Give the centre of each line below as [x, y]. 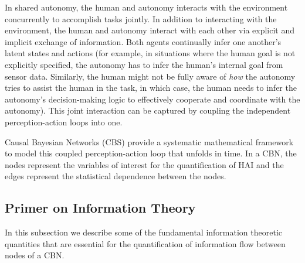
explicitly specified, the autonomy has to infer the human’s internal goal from [144, 64]
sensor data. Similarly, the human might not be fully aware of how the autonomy [150, 76]
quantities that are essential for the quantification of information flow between [145, 243]
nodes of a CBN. [35, 255]
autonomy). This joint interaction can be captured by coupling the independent [148, 110]
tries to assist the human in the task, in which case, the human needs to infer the [151, 88]
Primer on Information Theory [100, 208]
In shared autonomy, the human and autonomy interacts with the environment [146, 7]
